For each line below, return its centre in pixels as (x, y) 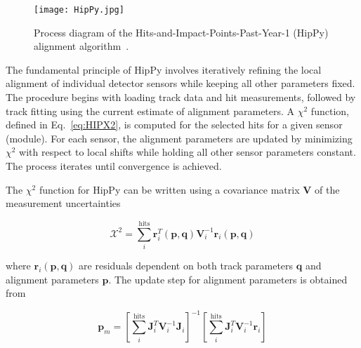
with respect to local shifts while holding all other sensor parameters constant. (188, 152)
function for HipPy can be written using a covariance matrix (169, 189)
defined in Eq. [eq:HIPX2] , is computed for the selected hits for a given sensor (174, 125)
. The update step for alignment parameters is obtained (228, 279)
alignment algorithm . (81, 46)
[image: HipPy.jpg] (79, 10)
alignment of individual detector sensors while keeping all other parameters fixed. (180, 83)
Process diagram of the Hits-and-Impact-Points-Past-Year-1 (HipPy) (181, 32)
